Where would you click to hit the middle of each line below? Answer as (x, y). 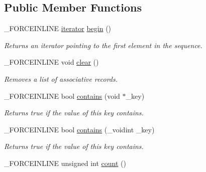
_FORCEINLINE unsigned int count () (65, 163)
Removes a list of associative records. (61, 78)
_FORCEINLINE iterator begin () (58, 28)
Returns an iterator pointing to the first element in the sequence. (103, 45)
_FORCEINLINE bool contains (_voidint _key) (79, 129)
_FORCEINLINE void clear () (51, 62)
